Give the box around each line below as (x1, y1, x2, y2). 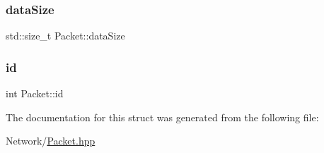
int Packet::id (6, 86, 64, 101)
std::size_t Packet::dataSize (6, 28, 125, 43)
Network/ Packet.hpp (6, 133, 96, 148)
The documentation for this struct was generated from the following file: (6, 109, 319, 124)
